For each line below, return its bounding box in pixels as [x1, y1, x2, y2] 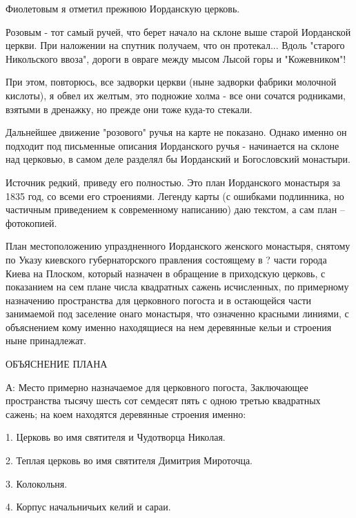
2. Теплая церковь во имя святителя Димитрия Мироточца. [6, 453, 253, 468]
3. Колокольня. [6, 476, 68, 490]
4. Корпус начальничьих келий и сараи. [6, 499, 171, 514]
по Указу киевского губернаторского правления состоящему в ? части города [6, 252, 327, 266]
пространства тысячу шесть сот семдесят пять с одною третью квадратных [6, 393, 321, 408]
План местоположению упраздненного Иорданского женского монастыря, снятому [6, 239, 350, 253]
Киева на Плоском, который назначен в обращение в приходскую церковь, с [6, 266, 326, 280]
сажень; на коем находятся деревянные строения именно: [6, 406, 246, 421]
